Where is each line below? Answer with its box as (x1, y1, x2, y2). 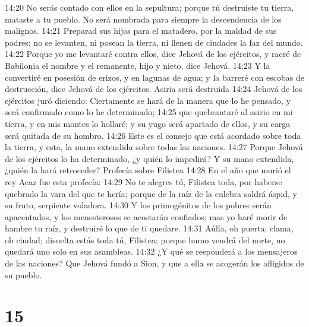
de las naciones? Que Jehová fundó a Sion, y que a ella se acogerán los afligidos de (5, 257, 304, 269)
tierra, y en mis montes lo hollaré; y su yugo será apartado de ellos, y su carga (5, 117, 291, 129)
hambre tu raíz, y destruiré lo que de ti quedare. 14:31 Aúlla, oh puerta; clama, (5, 222, 294, 234)
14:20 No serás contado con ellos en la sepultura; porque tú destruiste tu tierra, (5, 1, 294, 13)
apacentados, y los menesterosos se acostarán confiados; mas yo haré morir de (5, 210, 288, 223)
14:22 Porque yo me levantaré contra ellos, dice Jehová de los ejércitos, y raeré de (5, 47, 301, 60)
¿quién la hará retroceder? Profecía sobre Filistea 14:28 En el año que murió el (5, 164, 291, 176)
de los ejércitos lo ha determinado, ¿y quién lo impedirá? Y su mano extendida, (5, 152, 294, 164)
